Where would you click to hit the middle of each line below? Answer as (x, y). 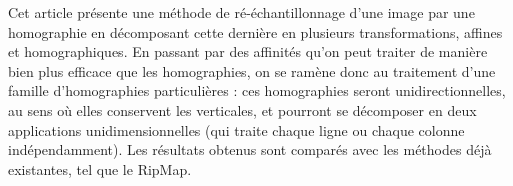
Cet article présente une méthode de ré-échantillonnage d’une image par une (241, 12)
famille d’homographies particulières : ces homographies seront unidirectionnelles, (257, 90)
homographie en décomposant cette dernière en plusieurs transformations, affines (255, 31)
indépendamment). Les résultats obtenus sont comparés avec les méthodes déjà (250, 149)
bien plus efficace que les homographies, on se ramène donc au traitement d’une (252, 70)
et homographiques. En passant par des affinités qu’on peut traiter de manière (248, 51)
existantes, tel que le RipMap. (100, 168)
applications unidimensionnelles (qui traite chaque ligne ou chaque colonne (236, 129)
